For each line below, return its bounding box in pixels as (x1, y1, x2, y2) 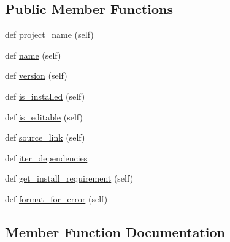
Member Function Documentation (5, 222, 226, 241)
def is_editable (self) (5, 110, 83, 123)
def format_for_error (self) (5, 192, 108, 205)
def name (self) (5, 48, 61, 61)
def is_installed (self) (5, 89, 85, 102)
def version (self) (5, 69, 67, 82)
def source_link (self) (5, 131, 85, 144)
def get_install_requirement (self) (5, 172, 134, 185)
